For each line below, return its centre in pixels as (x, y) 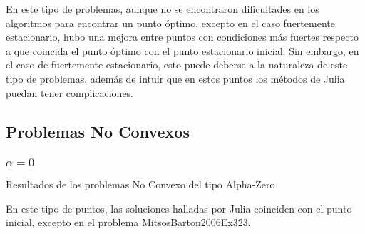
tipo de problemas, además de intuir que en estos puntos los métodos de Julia (175, 78)
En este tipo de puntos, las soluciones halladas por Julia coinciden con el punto (179, 208)
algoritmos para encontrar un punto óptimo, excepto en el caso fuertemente (170, 22)
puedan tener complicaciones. (70, 92)
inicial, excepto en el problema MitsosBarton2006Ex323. (128, 222)
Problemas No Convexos (98, 131)
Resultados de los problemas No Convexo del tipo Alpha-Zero (140, 184)
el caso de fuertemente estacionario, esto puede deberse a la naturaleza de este (177, 65)
